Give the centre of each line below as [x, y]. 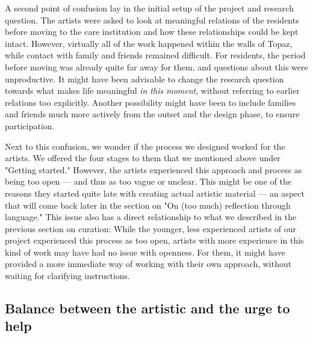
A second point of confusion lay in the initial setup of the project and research [149, 8]
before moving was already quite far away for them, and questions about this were [156, 66]
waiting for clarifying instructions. [67, 276]
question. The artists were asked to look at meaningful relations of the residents [152, 20]
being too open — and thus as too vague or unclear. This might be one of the [148, 181]
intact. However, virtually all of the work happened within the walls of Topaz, [149, 43]
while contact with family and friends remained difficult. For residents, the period [155, 55]
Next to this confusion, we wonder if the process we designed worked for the [145, 146]
